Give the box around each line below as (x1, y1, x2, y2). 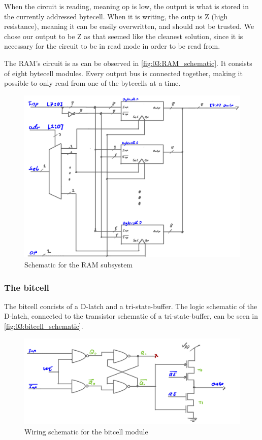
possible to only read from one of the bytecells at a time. (4, 78, 181, 88)
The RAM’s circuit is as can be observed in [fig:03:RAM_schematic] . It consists (4, 57, 252, 68)
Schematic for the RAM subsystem (24, 259, 133, 269)
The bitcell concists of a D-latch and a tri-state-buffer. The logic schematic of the (4, 300, 257, 311)
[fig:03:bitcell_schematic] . (4, 321, 83, 331)
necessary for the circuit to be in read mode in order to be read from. (4, 41, 220, 51)
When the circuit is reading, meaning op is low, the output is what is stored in (4, 1, 249, 11)
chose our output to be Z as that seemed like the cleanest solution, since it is (4, 30, 243, 41)
